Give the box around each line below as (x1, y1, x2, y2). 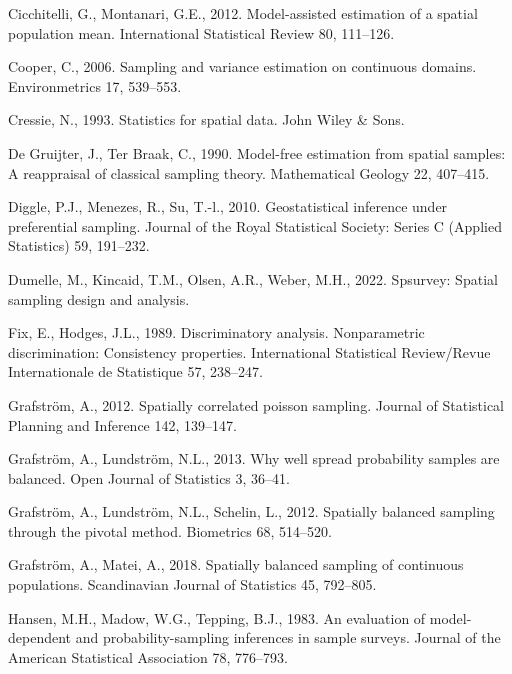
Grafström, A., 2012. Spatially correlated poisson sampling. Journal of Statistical (8, 394, 504, 415)
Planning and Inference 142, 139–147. (8, 414, 237, 435)
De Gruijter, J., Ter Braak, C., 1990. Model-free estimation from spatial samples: (8, 142, 506, 163)
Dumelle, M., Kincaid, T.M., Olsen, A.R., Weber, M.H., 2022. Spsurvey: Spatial (8, 268, 498, 289)
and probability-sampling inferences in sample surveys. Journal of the (75, 627, 501, 648)
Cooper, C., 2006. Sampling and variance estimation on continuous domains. (8, 56, 477, 77)
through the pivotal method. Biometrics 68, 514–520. (8, 520, 332, 541)
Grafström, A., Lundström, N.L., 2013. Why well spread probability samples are (8, 448, 500, 469)
